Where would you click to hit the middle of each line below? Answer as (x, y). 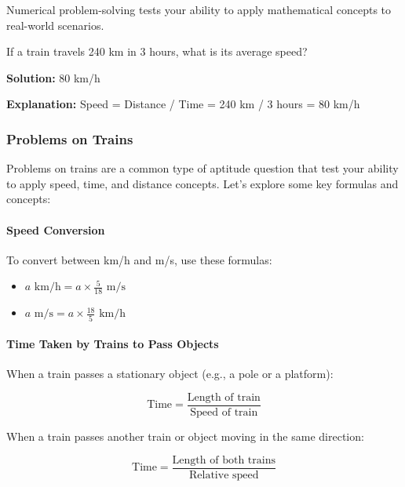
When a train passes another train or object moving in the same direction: (185, 436)
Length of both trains (224, 460)
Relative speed (224, 475)
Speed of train (224, 412)
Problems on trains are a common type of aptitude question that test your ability (202, 168)
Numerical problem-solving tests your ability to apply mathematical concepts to (199, 9)
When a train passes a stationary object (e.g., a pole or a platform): (170, 374)
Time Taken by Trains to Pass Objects (113, 344)
